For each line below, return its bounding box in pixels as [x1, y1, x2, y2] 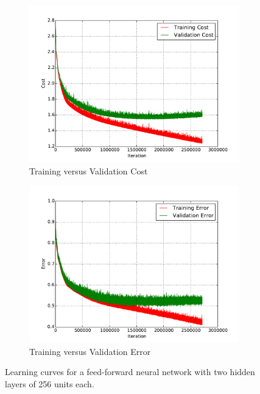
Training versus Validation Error [29, 345, 151, 357]
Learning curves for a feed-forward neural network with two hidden [5, 365, 255, 378]
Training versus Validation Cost [29, 164, 148, 177]
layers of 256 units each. [5, 377, 94, 390]
